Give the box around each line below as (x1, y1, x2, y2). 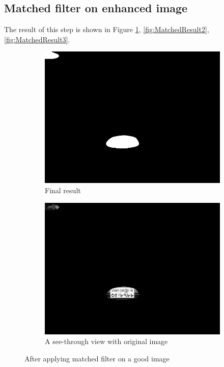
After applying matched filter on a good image (24, 353, 170, 363)
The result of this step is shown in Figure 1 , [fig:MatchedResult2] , (4, 24, 209, 35)
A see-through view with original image (45, 336, 168, 347)
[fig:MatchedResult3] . (4, 34, 70, 44)
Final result (45, 185, 81, 195)
